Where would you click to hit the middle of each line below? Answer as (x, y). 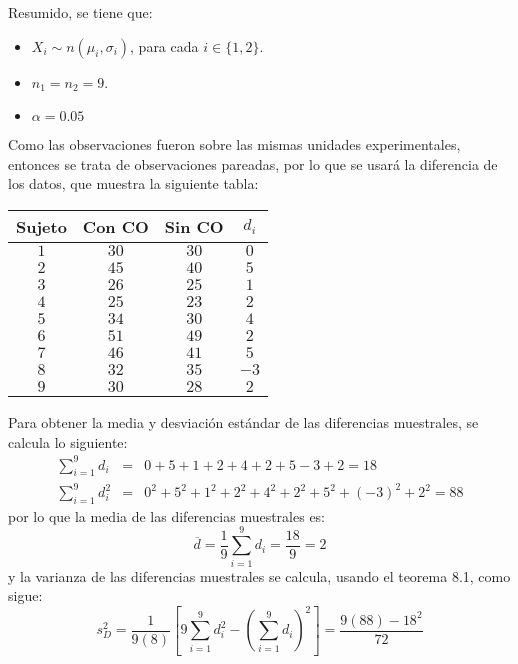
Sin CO (194, 226)
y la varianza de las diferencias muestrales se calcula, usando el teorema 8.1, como (259, 575)
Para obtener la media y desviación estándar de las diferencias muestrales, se (243, 421)
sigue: (25, 595)
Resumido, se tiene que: (80, 12)
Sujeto (41, 226)
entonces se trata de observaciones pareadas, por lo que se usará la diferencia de (253, 163)
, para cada (164, 45)
